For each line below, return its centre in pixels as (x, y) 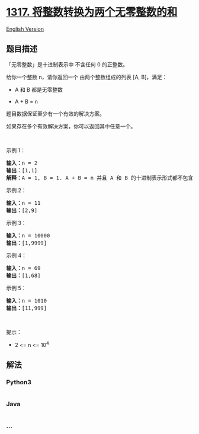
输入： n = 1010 (27, 300)
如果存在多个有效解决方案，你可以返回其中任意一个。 (71, 126)
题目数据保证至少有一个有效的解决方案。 (55, 114)
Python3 (19, 382)
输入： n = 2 (22, 163)
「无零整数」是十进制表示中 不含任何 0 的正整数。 (67, 64)
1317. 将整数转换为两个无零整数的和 (92, 12)
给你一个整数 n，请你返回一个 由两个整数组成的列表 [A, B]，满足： (87, 77)
